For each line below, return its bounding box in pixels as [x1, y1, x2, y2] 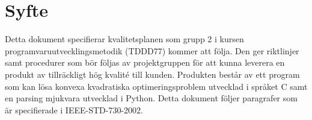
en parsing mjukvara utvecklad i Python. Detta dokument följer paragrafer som [5, 92, 298, 104]
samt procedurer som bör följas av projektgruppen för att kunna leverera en [5, 56, 285, 69]
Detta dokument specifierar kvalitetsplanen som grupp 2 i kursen [5, 33, 244, 45]
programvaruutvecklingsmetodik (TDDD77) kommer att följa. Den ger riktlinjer [5, 44, 299, 57]
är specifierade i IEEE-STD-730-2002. [5, 103, 143, 116]
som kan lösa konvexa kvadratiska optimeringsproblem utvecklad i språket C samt [5, 80, 308, 92]
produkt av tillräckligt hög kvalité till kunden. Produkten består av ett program [5, 68, 300, 80]
